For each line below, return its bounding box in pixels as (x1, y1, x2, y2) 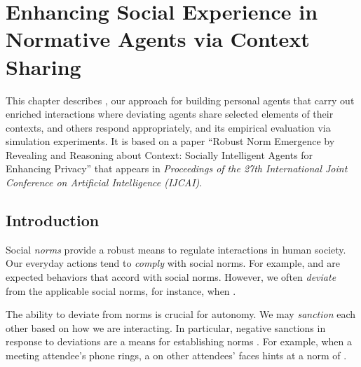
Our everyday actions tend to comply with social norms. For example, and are (6, 256, 340, 270)
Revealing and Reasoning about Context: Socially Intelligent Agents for (6, 147, 313, 162)
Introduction (6, 209, 100, 231)
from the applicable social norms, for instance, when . (6, 283, 236, 298)
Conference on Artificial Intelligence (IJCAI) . (6, 175, 203, 190)
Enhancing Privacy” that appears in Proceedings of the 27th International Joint (6, 161, 348, 176)
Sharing (6, 52, 81, 81)
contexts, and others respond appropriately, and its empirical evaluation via (6, 120, 331, 134)
